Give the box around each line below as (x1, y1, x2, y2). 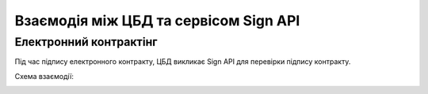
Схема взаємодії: (14, 71, 75, 81)
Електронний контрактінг (14, 35, 158, 49)
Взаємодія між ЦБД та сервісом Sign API (14, 12, 300, 29)
